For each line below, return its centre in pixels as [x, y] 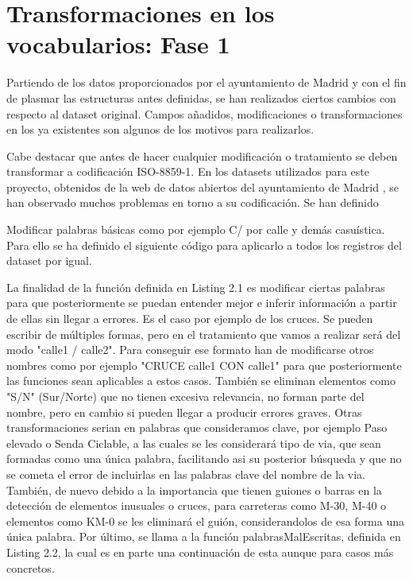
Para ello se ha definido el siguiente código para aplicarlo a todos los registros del [204, 245]
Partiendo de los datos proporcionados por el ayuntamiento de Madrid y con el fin [206, 82]
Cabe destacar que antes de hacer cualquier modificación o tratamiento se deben [202, 155]
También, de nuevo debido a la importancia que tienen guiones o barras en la [194, 490]
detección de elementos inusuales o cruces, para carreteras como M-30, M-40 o [197, 505]
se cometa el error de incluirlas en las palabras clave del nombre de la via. [186, 474]
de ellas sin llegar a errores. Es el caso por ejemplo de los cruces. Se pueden [190, 319]
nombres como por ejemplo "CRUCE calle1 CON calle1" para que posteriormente [204, 365]
